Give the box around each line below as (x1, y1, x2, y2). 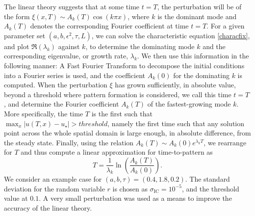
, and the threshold (181, 183, 239, 193)
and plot (4, 41, 29, 51)
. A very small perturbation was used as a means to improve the (39, 193, 232, 203)
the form (4, 11, 30, 21)
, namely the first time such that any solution (107, 118, 245, 128)
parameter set (4, 30, 46, 40)
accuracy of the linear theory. (4, 202, 92, 213)
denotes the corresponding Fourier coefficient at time (30, 21, 189, 31)
